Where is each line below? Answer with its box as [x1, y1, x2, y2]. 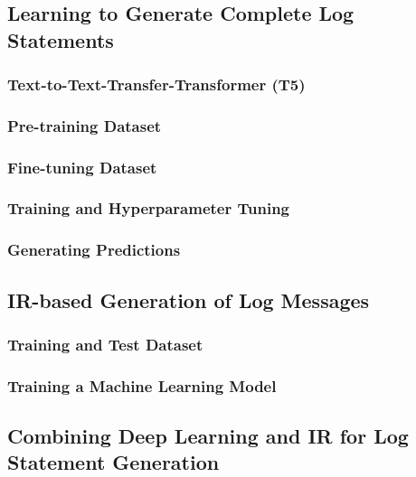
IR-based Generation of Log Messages [7, 285, 370, 313]
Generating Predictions [7, 238, 181, 261]
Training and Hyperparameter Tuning [7, 197, 290, 220]
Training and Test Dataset [7, 332, 203, 355]
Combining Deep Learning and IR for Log [7, 422, 409, 450]
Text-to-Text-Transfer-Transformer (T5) [7, 72, 306, 95]
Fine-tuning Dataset [7, 155, 157, 178]
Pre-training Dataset [7, 114, 162, 136]
